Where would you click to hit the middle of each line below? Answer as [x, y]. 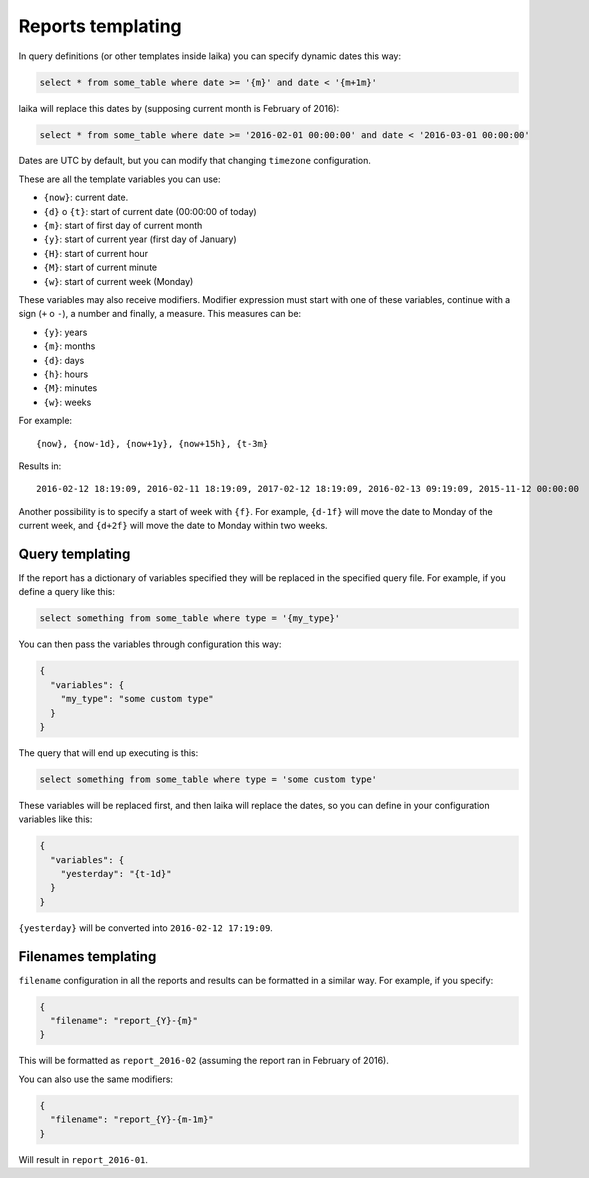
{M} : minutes [70, 388]
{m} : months [69, 346]
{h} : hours [66, 374]
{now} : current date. [86, 197]
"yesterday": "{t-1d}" [116, 873]
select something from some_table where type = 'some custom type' [208, 779]
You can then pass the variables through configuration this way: [150, 644]
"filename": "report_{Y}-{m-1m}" [132, 1119]
